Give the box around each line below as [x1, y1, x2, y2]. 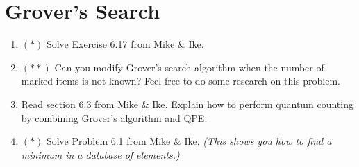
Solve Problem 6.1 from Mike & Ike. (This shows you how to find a [46, 134, 332, 148]
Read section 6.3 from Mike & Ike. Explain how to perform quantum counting [21, 96, 353, 111]
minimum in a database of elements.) [21, 147, 180, 161]
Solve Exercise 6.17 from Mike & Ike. [46, 37, 204, 51]
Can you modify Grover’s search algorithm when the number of [54, 60, 324, 74]
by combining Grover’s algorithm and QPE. [21, 110, 208, 125]
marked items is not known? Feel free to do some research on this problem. [21, 73, 341, 88]
